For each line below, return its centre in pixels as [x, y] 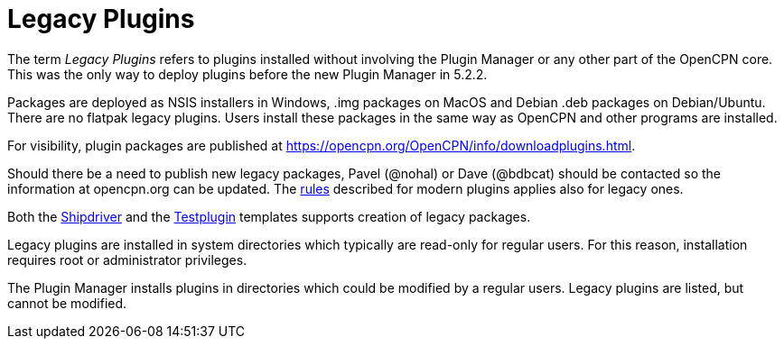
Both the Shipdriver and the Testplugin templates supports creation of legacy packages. [269, 216]
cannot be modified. [67, 303]
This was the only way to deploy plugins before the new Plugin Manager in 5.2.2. [247, 74]
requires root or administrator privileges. [127, 259]
